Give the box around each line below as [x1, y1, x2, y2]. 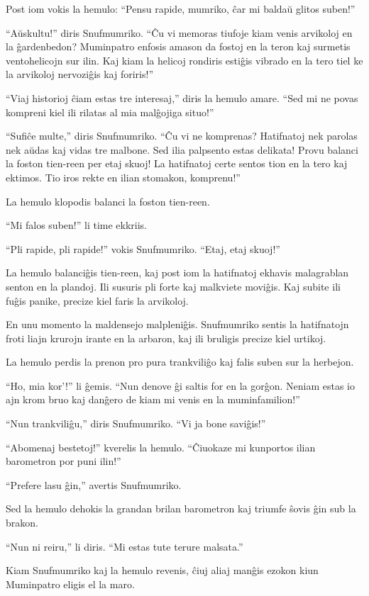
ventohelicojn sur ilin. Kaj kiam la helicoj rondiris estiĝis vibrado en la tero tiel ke [6, 52, 363, 67]
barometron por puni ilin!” [6, 454, 121, 468]
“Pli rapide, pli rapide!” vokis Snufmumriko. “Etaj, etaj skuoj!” [6, 241, 280, 256]
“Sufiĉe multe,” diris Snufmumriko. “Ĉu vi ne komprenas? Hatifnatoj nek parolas [6, 128, 358, 143]
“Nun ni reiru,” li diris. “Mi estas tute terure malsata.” [6, 539, 243, 553]
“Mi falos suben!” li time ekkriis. [6, 218, 147, 232]
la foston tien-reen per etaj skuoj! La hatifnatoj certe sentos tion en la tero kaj [6, 156, 348, 171]
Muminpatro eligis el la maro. [6, 576, 135, 591]
